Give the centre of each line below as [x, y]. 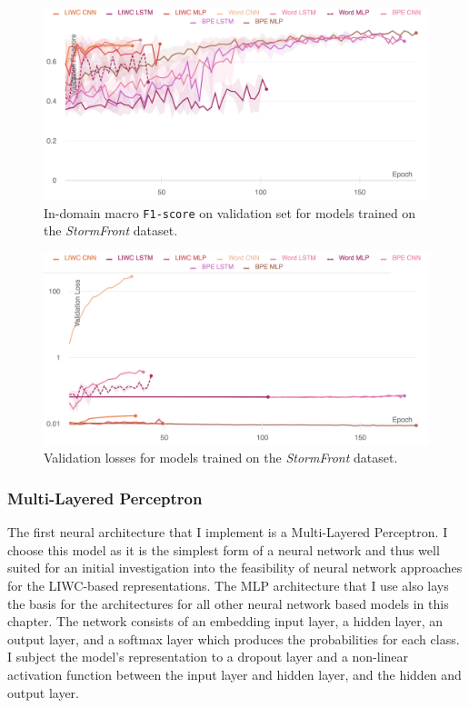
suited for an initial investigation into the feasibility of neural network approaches [235, 568]
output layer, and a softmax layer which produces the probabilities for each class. [234, 638]
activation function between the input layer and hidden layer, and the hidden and [234, 674]
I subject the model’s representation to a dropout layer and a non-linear [208, 657]
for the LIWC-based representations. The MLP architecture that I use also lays [228, 586]
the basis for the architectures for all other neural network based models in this [228, 603]
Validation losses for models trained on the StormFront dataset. [221, 458]
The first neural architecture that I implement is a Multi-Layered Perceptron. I [228, 532]
